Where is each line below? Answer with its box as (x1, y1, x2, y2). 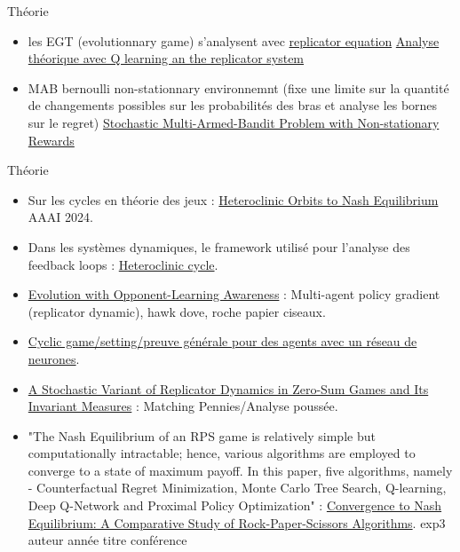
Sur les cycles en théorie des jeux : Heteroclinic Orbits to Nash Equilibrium (28, 190, 439, 209)
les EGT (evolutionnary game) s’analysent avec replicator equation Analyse (28, 31, 440, 50)
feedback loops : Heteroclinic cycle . (28, 255, 218, 273)
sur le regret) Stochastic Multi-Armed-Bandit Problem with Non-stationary (28, 113, 440, 131)
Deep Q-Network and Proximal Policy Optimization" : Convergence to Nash (28, 496, 442, 515)
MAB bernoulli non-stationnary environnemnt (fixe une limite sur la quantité (28, 78, 449, 97)
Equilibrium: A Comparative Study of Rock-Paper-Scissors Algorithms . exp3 (28, 513, 446, 532)
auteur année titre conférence (28, 531, 187, 549)
